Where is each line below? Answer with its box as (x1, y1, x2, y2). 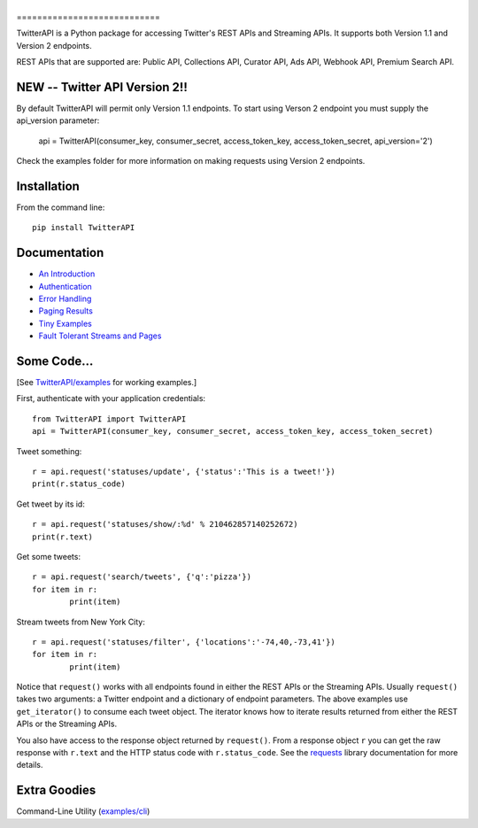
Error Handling (38, 293, 92, 304)
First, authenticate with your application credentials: (16, 393, 206, 404)
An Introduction (38, 268, 96, 279)
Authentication (38, 281, 92, 291)
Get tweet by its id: (16, 499, 86, 509)
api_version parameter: (16, 115, 100, 126)
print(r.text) (32, 531, 93, 542)
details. (16, 760, 43, 770)
